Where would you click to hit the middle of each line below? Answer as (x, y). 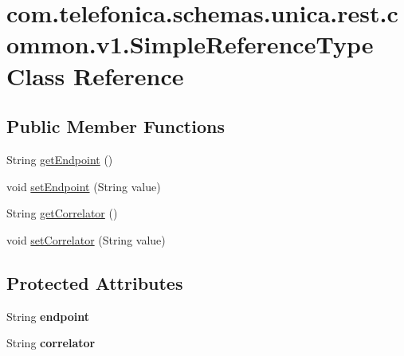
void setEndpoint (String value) (84, 186)
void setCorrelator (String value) (86, 239)
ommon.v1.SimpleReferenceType (190, 44)
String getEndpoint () (60, 159)
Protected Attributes (95, 282)
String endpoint (48, 316)
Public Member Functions (116, 126)
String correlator (51, 343)
